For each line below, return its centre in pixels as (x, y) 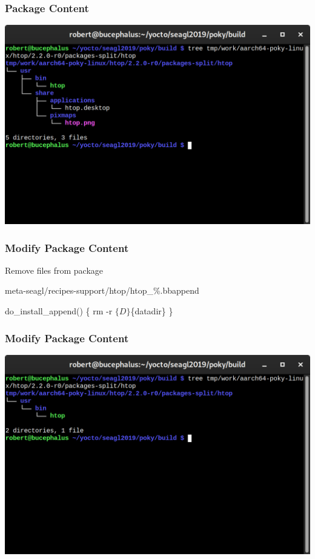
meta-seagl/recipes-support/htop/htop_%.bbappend (102, 290)
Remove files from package (54, 270)
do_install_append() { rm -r (59, 311)
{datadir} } (152, 311)
